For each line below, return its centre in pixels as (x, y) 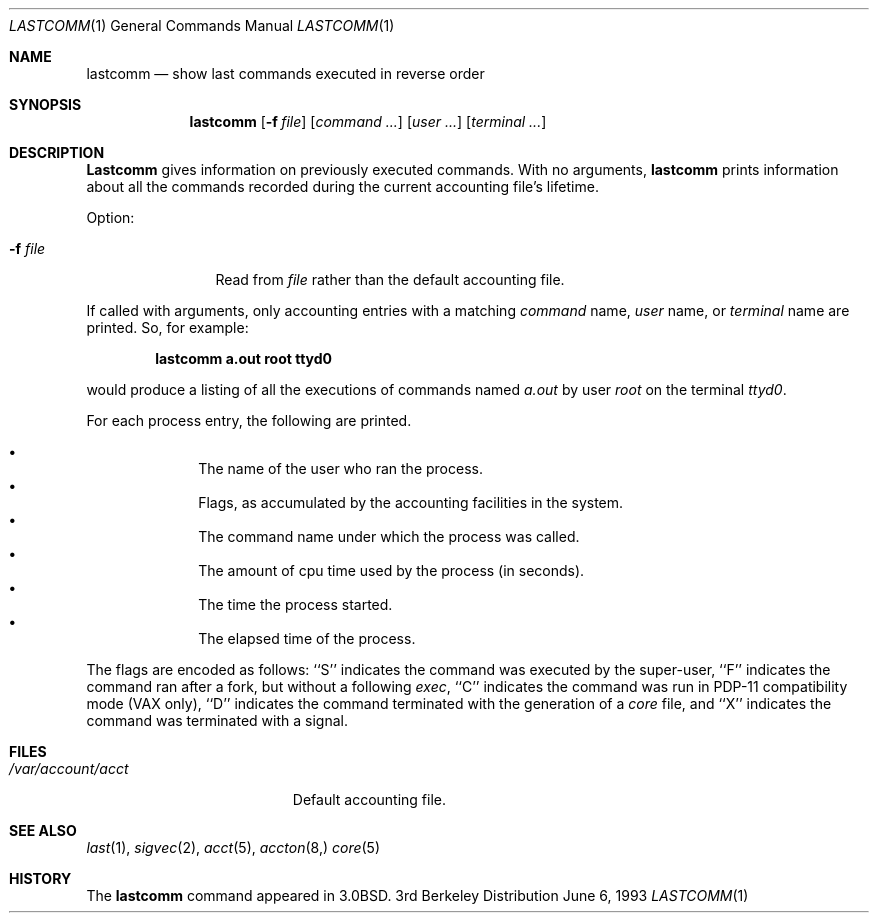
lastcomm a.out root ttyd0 (244, 358)
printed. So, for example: (167, 327)
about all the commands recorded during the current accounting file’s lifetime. (342, 186)
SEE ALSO (43, 830)
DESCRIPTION (57, 152)
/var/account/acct (69, 768)
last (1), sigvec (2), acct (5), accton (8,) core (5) (233, 847)
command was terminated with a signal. (217, 720)
